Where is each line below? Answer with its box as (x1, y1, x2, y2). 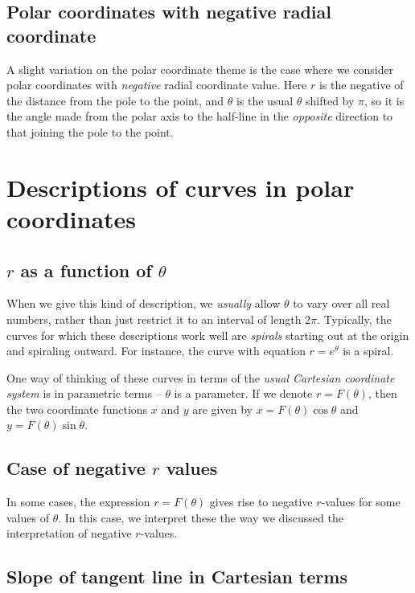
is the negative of (318, 76, 404, 93)
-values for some (321, 493, 401, 510)
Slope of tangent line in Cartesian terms (6, 564, 347, 589)
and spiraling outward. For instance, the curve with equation (6, 342, 306, 359)
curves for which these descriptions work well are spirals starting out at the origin (6, 326, 409, 343)
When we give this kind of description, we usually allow (6, 295, 281, 312)
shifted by (305, 92, 355, 108)
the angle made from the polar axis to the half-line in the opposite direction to (6, 108, 393, 125)
